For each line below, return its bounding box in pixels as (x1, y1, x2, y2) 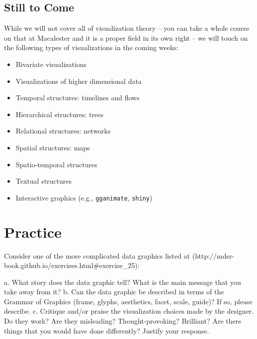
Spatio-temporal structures (15, 159, 97, 169)
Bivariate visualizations (15, 59, 87, 69)
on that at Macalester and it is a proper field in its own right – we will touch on (4, 32, 248, 43)
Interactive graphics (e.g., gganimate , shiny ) (15, 192, 153, 203)
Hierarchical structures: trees (15, 109, 103, 119)
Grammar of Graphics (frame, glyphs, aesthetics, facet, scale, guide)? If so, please (4, 296, 253, 306)
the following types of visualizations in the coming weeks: (4, 42, 178, 53)
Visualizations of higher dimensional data (15, 75, 142, 86)
